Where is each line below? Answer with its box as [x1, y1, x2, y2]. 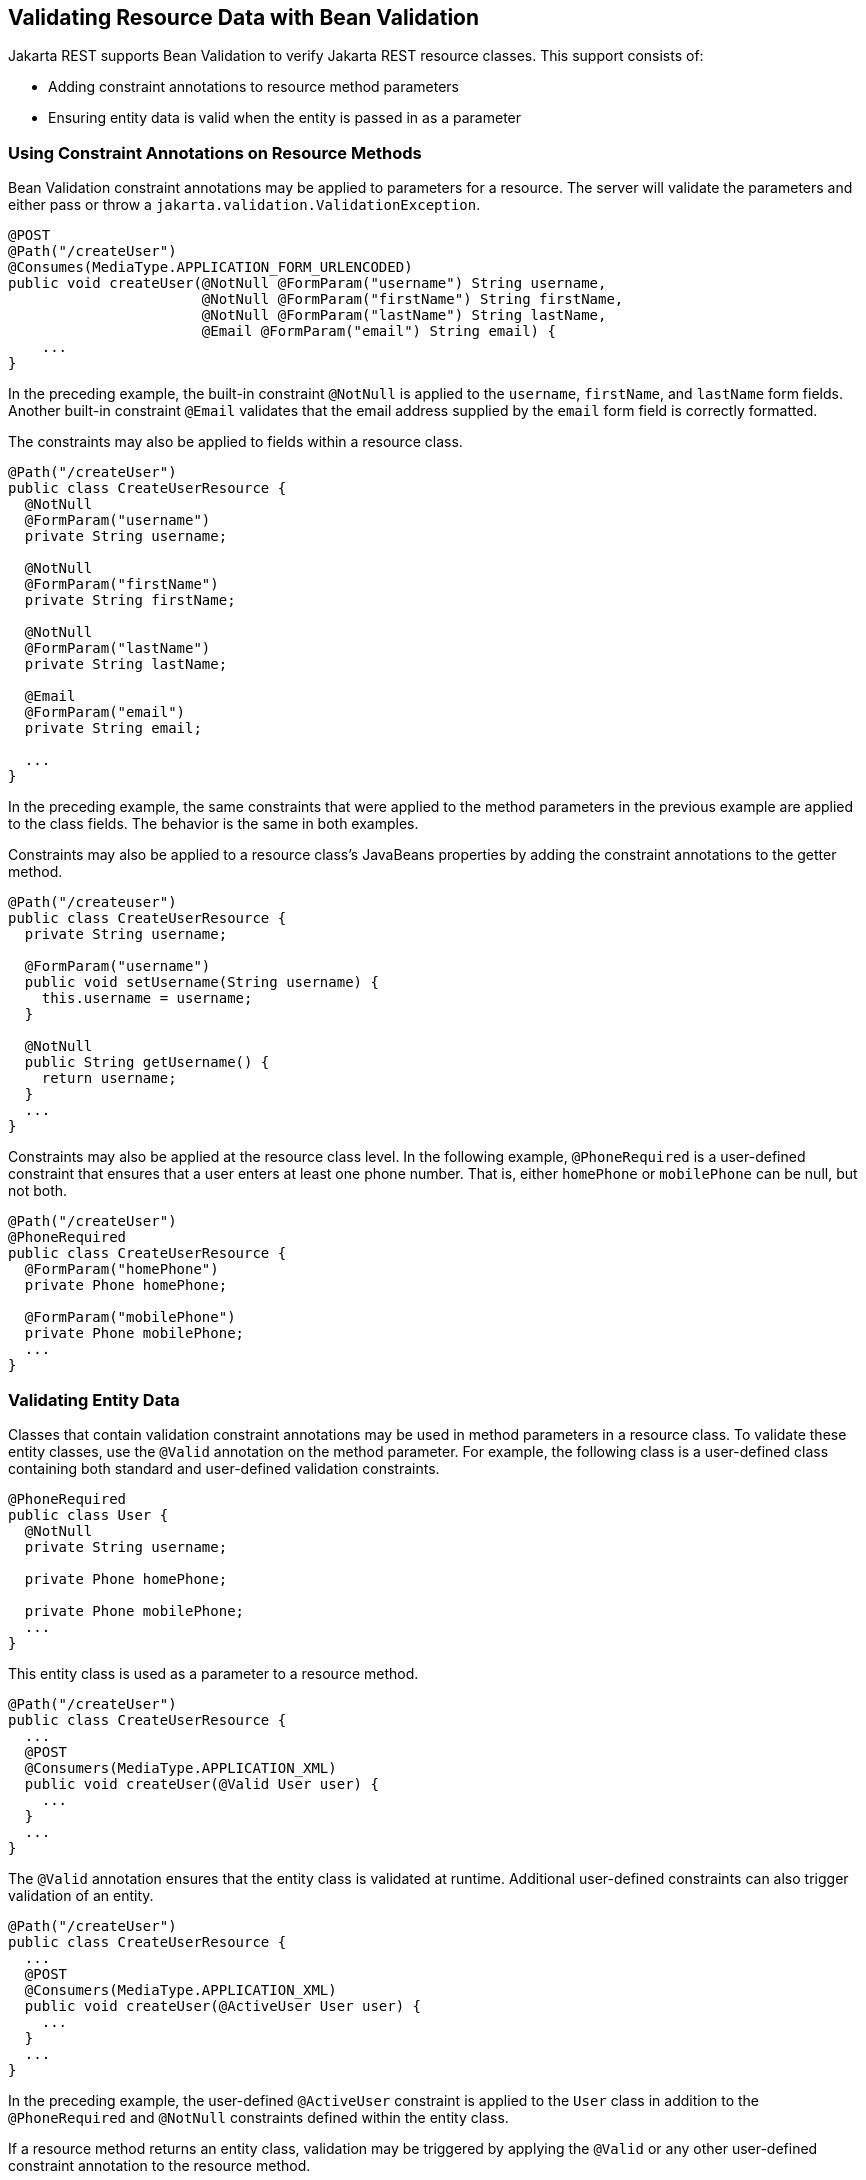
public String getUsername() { [24, 1054, 270, 1071]
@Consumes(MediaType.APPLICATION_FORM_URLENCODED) [8, 259, 413, 276]
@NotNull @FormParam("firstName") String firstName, [201, 291, 624, 308]
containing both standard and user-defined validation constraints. [8, 1459, 440, 1477]
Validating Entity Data [8, 1389, 180, 1410]
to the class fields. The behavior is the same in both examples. [8, 815, 419, 833]
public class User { [8, 1506, 169, 1523]
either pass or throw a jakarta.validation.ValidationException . [8, 196, 481, 214]
